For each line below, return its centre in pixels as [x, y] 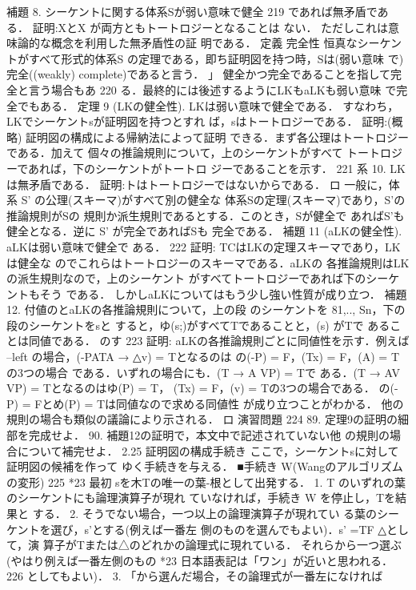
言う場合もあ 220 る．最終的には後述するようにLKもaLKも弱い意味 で [212, 89]
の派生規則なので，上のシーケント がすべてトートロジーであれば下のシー [198, 278]
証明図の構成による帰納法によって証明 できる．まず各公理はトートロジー [217, 136]
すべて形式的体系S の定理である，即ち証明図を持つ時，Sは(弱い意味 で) [216, 58]
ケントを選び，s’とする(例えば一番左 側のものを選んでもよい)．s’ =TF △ [197, 529]
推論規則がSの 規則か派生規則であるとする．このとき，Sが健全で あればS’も [206, 215]
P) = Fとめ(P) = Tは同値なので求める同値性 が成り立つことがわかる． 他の [205, 403]
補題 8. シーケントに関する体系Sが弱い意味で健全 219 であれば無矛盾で [192, 11]
